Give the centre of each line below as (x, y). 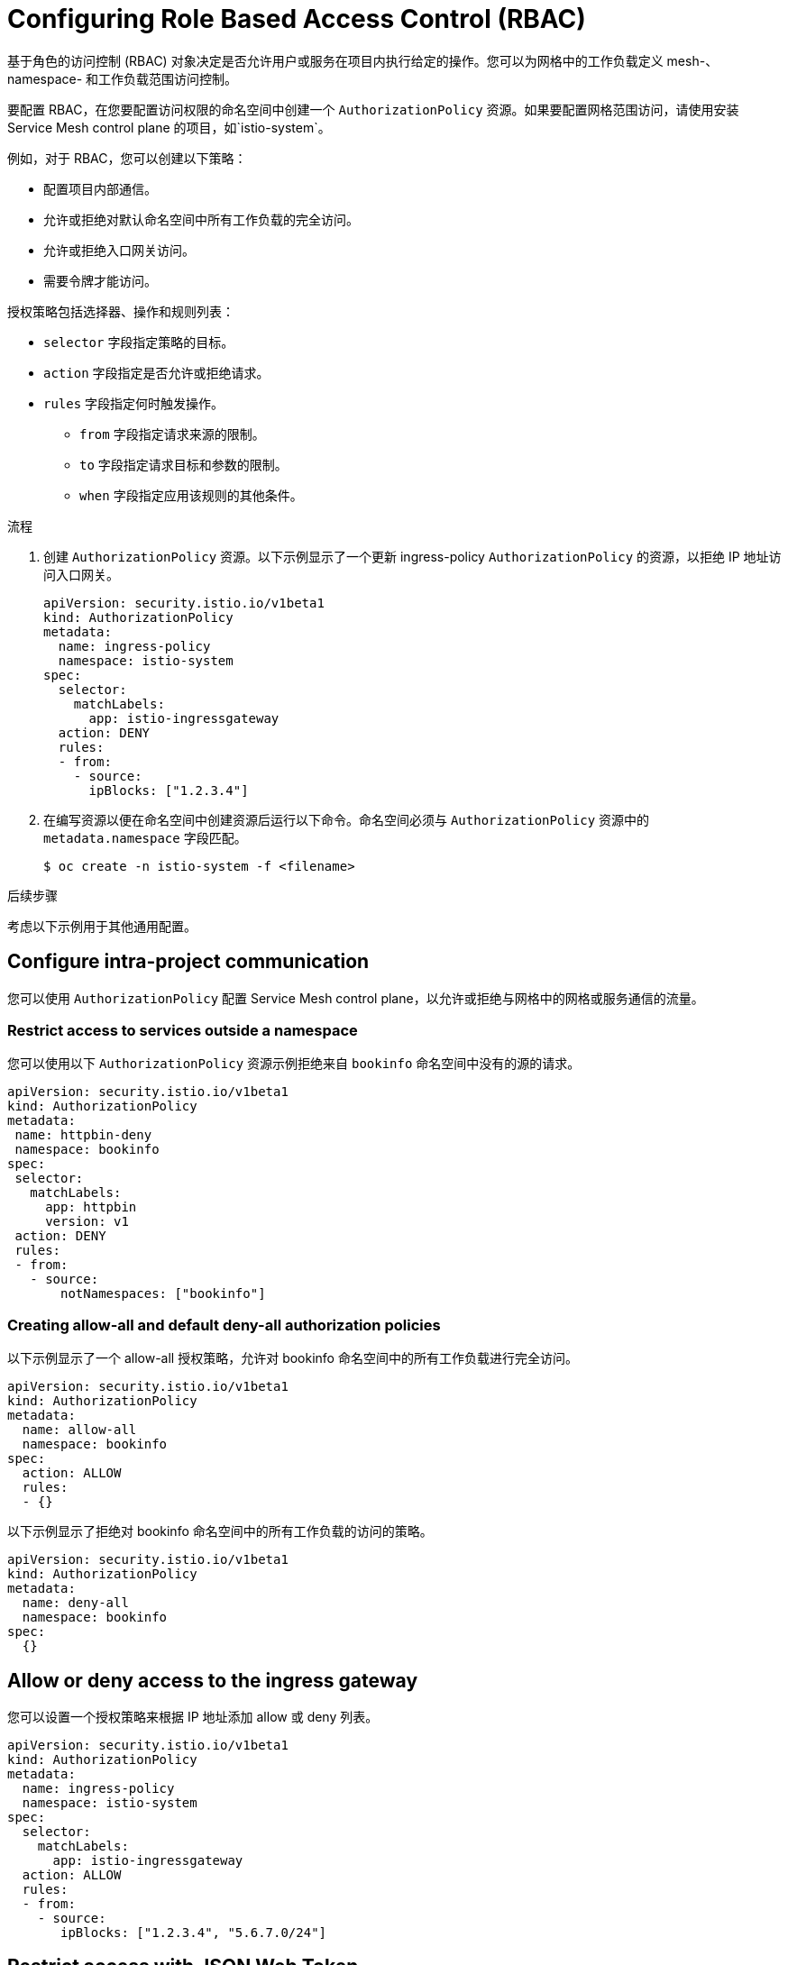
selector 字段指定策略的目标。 (139, 342)
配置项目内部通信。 (100, 188)
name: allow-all (79, 1430)
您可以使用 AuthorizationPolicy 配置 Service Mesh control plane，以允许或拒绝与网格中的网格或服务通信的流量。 (356, 998)
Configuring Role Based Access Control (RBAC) (297, 19)
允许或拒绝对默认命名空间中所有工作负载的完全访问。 (201, 219)
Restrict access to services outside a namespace (183, 1030)
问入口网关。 (81, 574)
